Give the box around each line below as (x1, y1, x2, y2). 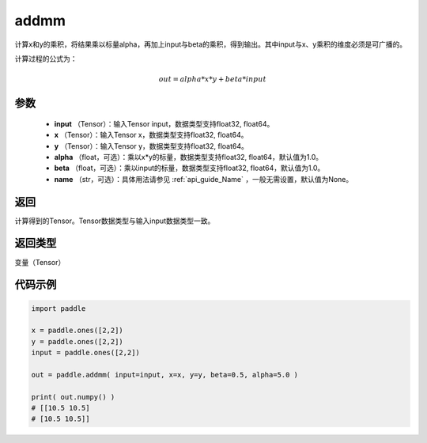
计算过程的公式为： (14, 54, 77, 63)
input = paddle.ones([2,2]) (31, 348, 140, 358)
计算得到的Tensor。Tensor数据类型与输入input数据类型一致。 (14, 216, 215, 225)
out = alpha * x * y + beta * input (158, 75, 266, 84)
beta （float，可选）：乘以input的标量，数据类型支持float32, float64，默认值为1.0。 (54, 163, 325, 173)
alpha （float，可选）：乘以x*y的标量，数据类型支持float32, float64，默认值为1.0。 (54, 152, 323, 161)
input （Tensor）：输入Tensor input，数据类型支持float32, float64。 (54, 119, 274, 128)
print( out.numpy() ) (31, 392, 115, 401)
